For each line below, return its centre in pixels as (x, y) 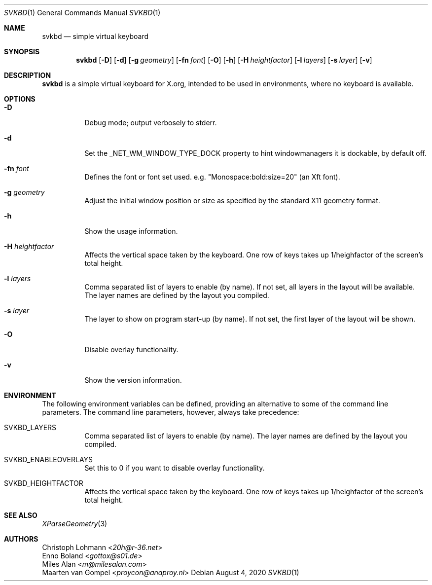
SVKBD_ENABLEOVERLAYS (49, 459)
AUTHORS (21, 539)
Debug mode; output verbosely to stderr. (151, 123)
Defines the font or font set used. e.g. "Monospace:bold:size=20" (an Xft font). (212, 177)
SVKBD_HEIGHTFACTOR (44, 483)
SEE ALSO (21, 515)
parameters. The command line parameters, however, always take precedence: (171, 412)
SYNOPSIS (22, 52)
